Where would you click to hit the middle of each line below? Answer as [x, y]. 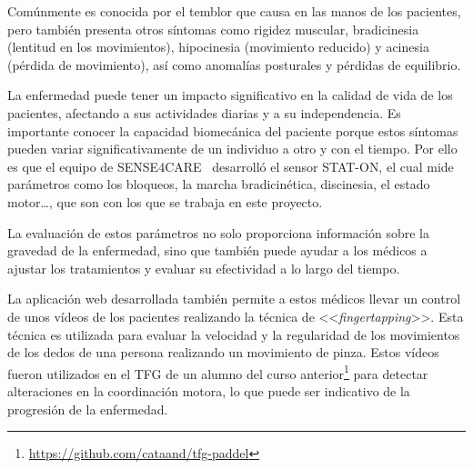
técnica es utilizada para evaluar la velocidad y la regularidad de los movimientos [234, 334]
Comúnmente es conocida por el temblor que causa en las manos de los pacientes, [234, 11]
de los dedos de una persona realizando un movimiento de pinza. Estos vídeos [223, 352]
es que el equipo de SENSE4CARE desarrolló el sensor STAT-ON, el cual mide [231, 166]
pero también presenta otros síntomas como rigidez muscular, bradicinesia [213, 29]
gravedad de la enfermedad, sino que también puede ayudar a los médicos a [217, 250]
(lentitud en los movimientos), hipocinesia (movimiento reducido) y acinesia [218, 47]
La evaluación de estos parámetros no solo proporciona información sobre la [218, 232]
